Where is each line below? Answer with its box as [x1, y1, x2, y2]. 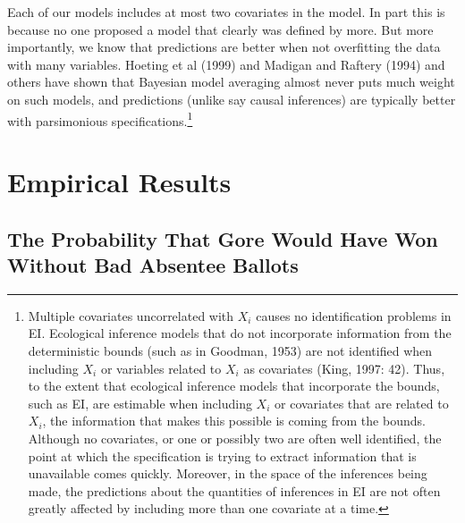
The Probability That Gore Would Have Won [7, 224, 438, 252]
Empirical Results [7, 164, 232, 199]
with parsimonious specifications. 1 [7, 108, 193, 130]
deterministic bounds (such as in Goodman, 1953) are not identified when [28, 341, 433, 359]
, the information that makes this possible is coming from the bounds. [42, 411, 426, 430]
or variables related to [100, 359, 222, 377]
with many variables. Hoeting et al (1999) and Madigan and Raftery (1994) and [7, 55, 445, 73]
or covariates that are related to [275, 393, 449, 412]
